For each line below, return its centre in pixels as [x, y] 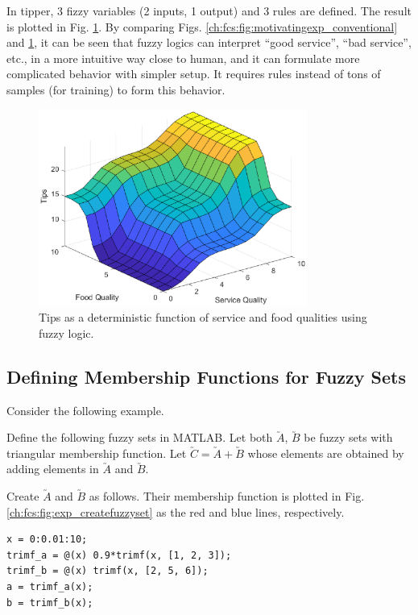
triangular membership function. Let [97, 453]
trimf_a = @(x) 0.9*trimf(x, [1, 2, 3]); [119, 555]
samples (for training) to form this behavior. [116, 89]
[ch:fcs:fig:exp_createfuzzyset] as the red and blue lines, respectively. [176, 511]
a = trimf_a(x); [50, 587]
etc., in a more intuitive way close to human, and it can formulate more [183, 58]
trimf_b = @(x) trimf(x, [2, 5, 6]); [108, 571]
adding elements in [53, 469]
